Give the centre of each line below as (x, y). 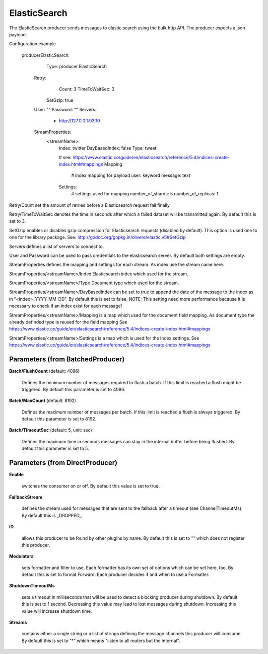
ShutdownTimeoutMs (32, 586)
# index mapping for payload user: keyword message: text (131, 175)
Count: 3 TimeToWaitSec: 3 (87, 89)
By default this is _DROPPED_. (52, 515)
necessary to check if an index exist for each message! (66, 306)
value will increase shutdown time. (57, 611)
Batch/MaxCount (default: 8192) (43, 401)
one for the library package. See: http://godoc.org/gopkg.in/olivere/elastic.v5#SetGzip (98, 237)
